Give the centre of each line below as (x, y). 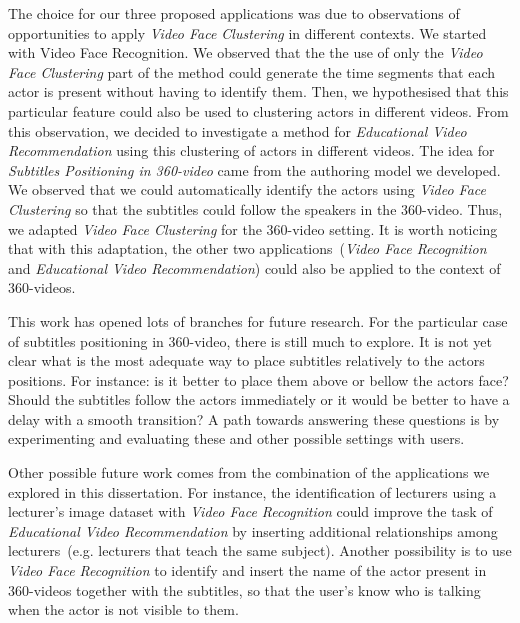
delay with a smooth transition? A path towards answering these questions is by (254, 418)
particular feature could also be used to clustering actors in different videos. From (258, 110)
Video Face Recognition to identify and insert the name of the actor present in (247, 570)
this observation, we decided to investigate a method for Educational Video (237, 130)
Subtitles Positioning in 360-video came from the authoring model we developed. (254, 169)
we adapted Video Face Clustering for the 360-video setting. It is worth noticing (253, 228)
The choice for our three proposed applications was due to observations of (234, 13)
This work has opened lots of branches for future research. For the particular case (258, 320)
